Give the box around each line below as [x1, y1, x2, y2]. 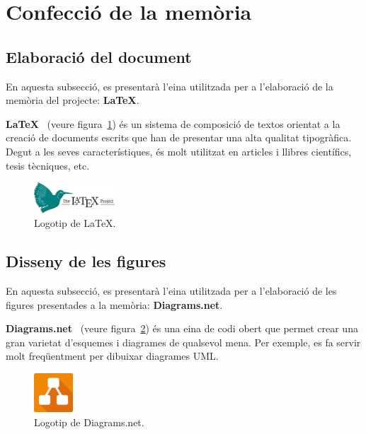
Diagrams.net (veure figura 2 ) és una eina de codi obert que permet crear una [6, 321, 358, 336]
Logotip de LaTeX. [34, 216, 116, 230]
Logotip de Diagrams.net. [34, 414, 144, 429]
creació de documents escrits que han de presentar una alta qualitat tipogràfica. [6, 130, 352, 145]
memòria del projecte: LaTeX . [6, 93, 139, 107]
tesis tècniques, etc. [6, 158, 90, 172]
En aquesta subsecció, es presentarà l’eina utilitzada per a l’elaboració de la [6, 78, 333, 93]
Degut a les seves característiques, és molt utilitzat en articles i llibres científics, [6, 143, 352, 158]
